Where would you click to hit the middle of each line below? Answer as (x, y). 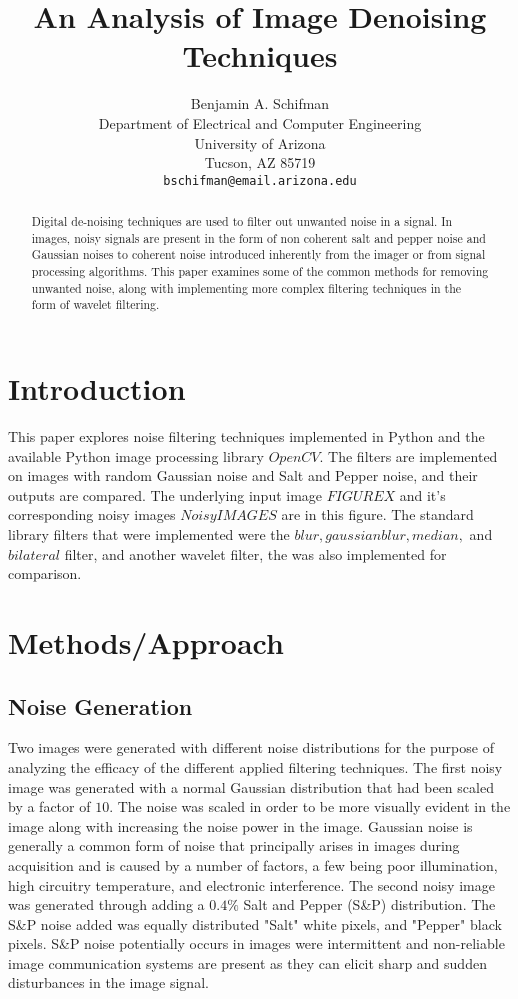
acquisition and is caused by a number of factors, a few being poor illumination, (253, 864)
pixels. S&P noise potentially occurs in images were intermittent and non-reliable (256, 943)
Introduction (97, 388)
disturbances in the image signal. (108, 982)
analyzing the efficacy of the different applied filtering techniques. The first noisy (255, 766)
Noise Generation (100, 705)
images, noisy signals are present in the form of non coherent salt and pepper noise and (258, 237)
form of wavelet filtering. (95, 304)
